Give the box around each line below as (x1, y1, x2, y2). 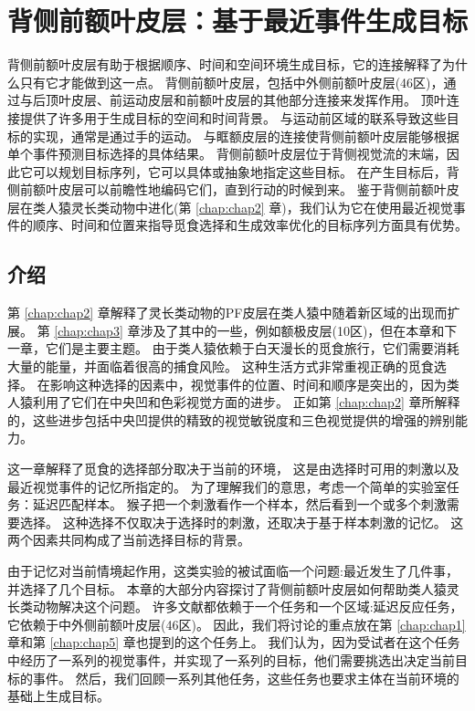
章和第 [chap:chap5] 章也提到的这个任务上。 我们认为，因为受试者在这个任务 (7, 633, 460, 652)
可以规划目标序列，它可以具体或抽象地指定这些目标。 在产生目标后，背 (32, 162, 459, 181)
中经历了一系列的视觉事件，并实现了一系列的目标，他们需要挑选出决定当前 (7, 650, 455, 669)
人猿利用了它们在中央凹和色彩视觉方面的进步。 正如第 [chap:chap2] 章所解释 (7, 392, 460, 412)
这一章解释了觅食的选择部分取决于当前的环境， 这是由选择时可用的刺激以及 (7, 459, 459, 478)
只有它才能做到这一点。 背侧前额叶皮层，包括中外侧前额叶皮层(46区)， (19, 72, 444, 91)
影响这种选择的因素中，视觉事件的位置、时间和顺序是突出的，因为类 (49, 374, 459, 393)
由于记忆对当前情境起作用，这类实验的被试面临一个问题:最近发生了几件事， (7, 560, 459, 580)
